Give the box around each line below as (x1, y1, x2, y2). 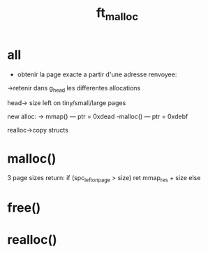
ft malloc (96, 5, 138, 23)
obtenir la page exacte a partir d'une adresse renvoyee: (17, 70, 177, 78)
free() (7, 200, 41, 216)
